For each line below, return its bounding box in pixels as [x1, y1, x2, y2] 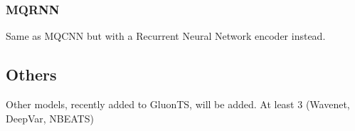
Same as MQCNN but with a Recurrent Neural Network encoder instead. [6, 28, 326, 43]
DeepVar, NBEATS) [6, 110, 94, 125]
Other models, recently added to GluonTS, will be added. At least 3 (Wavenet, [6, 97, 350, 112]
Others [6, 63, 57, 85]
